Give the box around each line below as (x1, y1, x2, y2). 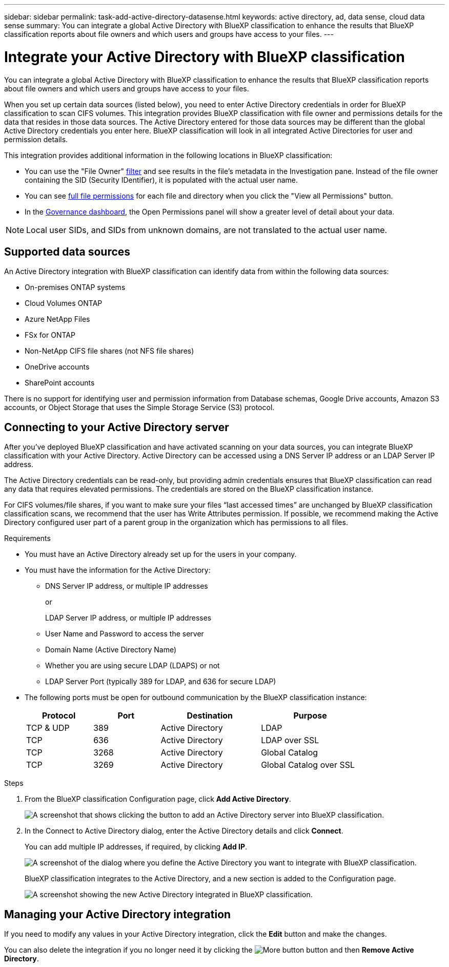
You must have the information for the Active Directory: (25, 566, 211, 575)
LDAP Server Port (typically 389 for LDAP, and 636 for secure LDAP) (45, 677, 276, 686)
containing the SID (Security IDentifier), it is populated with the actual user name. (25, 175, 298, 184)
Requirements (4, 534, 51, 543)
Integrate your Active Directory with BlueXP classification (4, 48, 405, 66)
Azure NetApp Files (25, 315, 90, 324)
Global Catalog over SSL (261, 760, 355, 770)
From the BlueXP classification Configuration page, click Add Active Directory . (25, 795, 291, 804)
